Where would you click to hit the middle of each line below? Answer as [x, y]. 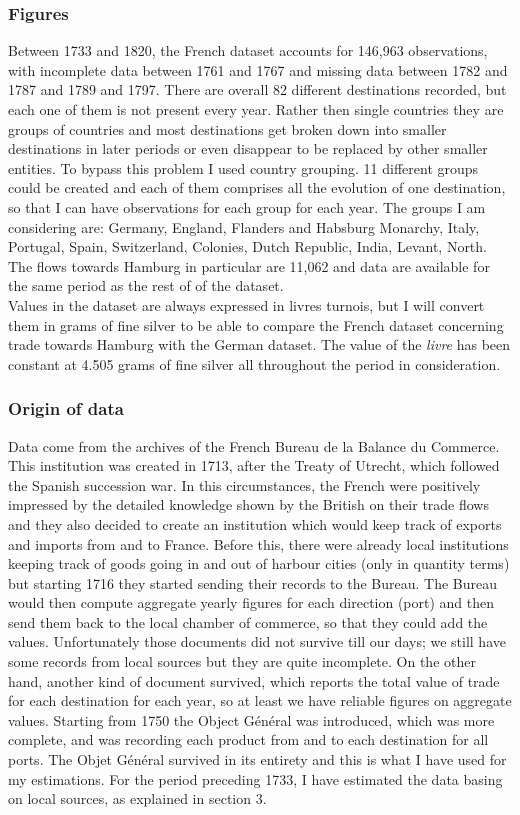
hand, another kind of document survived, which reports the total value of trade [254, 680]
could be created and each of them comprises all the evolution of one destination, [257, 187]
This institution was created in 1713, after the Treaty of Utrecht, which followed [254, 465]
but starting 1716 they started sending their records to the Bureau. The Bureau [253, 582]
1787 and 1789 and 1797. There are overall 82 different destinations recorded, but [257, 89]
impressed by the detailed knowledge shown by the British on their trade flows [248, 504]
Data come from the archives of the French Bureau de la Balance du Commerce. [254, 445]
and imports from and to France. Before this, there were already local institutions [258, 543]
